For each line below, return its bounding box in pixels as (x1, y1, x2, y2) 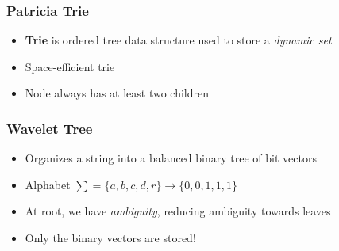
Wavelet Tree (6, 118, 93, 138)
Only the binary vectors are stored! (25, 230, 196, 245)
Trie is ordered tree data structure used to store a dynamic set (25, 32, 332, 48)
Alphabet (25, 176, 71, 192)
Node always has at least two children (25, 85, 210, 101)
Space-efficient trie (25, 58, 115, 74)
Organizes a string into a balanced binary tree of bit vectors (25, 150, 317, 166)
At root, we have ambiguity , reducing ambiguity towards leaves (25, 203, 331, 219)
